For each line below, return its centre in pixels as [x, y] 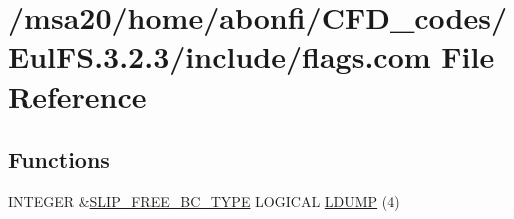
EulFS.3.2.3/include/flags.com [219, 56]
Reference [77, 95]
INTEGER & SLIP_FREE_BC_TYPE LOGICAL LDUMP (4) [204, 200]
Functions [59, 159]
